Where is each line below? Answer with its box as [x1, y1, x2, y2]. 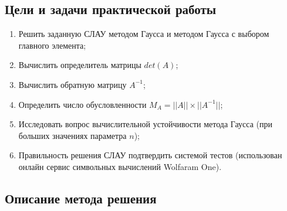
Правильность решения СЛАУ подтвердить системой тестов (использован [18, 149, 282, 161]
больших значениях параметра [18, 129, 127, 141]
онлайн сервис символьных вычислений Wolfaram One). [18, 160, 222, 172]
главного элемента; [18, 39, 86, 51]
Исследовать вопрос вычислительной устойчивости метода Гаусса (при [18, 118, 273, 130]
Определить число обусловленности [18, 98, 147, 110]
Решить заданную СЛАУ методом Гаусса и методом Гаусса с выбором [18, 28, 269, 40]
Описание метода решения [5, 189, 157, 207]
